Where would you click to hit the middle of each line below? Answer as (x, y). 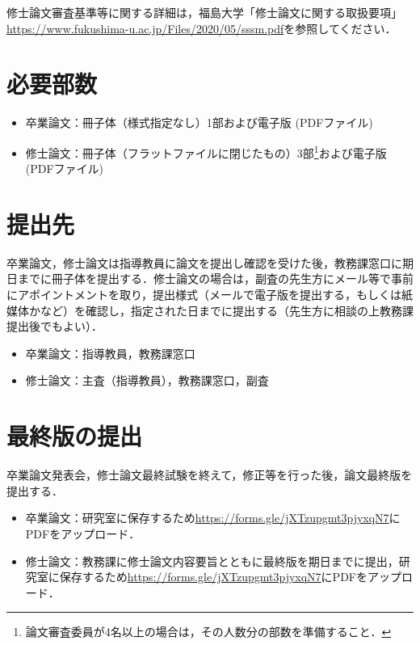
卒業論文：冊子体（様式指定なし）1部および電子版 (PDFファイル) (199, 122)
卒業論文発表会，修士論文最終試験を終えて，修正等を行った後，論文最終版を (210, 475)
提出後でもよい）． (55, 326)
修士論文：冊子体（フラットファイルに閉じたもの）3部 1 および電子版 (206, 151)
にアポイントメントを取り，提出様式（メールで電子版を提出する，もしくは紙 (210, 295)
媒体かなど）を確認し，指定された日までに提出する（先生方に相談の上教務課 (210, 310)
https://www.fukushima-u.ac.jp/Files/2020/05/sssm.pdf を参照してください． (202, 28)
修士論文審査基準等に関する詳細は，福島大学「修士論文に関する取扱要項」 (204, 12)
